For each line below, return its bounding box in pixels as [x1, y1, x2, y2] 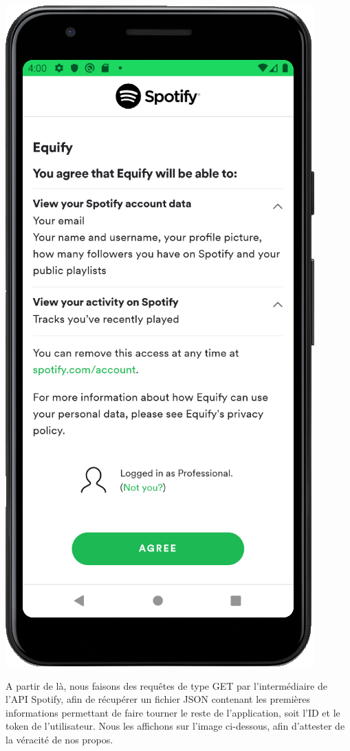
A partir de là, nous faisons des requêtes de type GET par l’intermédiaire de [6, 678, 327, 692]
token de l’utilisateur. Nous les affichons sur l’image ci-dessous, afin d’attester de [6, 719, 345, 733]
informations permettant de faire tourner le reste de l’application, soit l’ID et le [6, 705, 340, 719]
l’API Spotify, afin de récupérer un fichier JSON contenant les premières [6, 692, 310, 706]
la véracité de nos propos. [6, 732, 113, 746]
